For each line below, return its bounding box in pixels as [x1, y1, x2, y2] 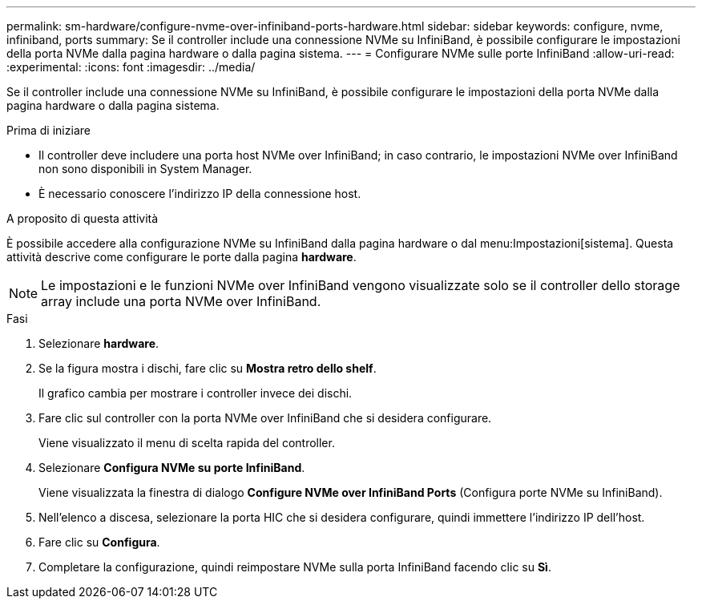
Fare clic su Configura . [38, 535, 160, 549]
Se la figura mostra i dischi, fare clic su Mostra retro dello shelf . [38, 361, 377, 375]
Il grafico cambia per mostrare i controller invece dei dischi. [38, 386, 353, 400]
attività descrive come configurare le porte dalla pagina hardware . [6, 250, 357, 264]
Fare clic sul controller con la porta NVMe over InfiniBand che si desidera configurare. [38, 411, 492, 425]
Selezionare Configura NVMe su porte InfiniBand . [38, 461, 305, 474]
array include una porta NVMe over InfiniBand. [41, 293, 321, 309]
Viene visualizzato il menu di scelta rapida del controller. [38, 436, 335, 450]
